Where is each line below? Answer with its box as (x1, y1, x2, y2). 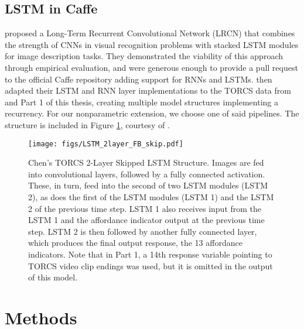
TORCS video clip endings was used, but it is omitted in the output (28, 259, 273, 272)
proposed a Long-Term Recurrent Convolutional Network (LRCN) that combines (5, 27, 295, 39)
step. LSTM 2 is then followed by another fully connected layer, (28, 225, 257, 237)
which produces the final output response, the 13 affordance (28, 237, 242, 249)
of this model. (28, 271, 78, 283)
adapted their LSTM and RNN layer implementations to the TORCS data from (5, 84, 291, 97)
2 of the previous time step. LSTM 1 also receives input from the (28, 202, 262, 214)
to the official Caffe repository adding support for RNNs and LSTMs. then (5, 73, 272, 85)
